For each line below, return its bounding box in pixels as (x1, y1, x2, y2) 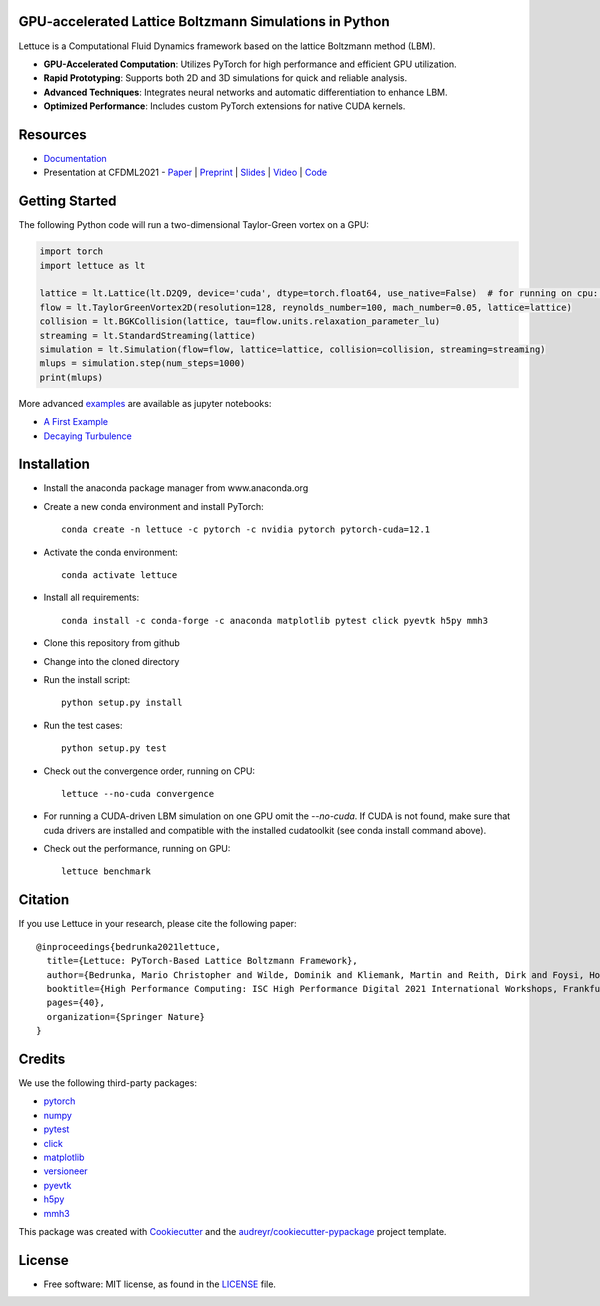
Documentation (43, 152, 107, 164)
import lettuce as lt (39, 260, 146, 271)
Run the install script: (43, 673, 131, 685)
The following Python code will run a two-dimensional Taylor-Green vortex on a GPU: (18, 219, 370, 231)
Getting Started (18, 193, 117, 210)
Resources (18, 126, 87, 143)
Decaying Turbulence (43, 430, 132, 442)
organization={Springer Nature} (46, 1011, 205, 1022)
